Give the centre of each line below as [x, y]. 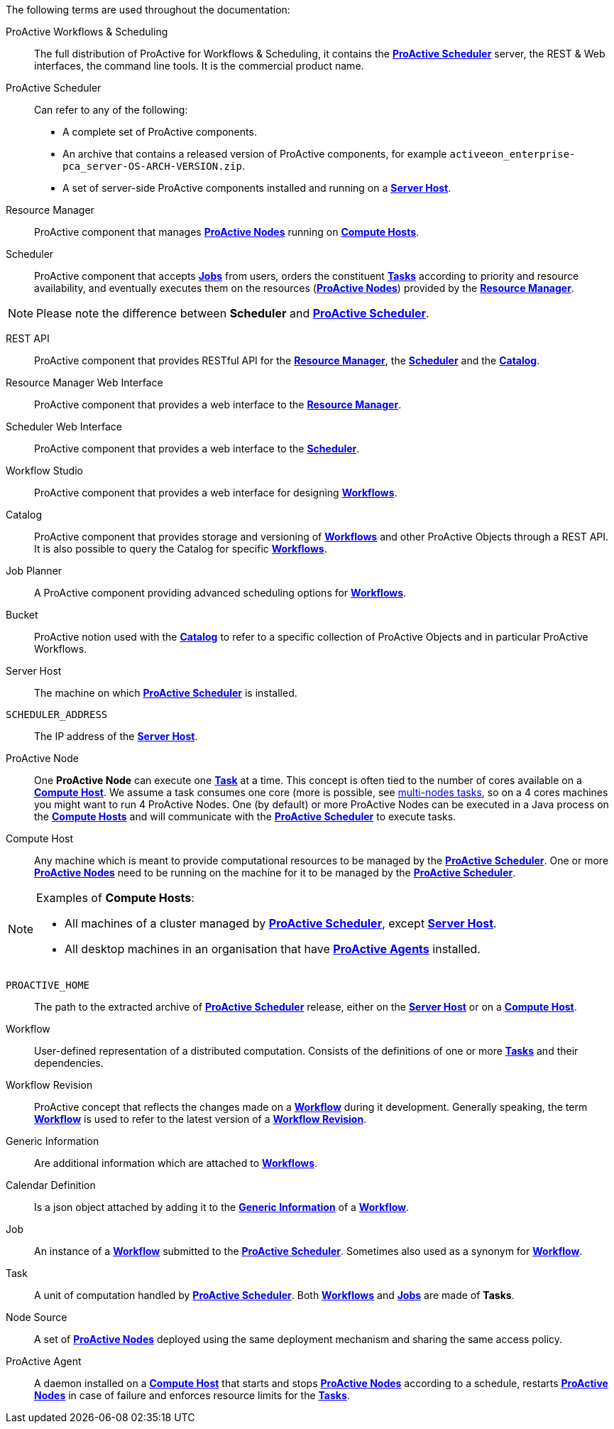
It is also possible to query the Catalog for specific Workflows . [181, 549]
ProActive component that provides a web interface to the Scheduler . [197, 449]
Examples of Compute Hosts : [115, 898]
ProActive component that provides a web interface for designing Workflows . [216, 493]
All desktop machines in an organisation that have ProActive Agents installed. [273, 949]
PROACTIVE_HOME [48, 985]
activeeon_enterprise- [512, 154]
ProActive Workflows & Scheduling [87, 32]
